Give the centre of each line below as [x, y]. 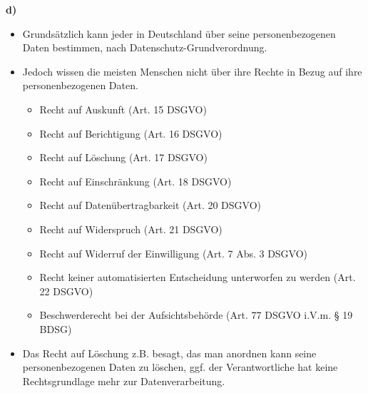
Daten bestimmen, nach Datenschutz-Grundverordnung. [145, 47]
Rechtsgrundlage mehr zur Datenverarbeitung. [124, 381]
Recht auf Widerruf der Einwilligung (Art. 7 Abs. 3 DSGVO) [174, 253]
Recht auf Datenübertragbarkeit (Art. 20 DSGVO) [150, 205]
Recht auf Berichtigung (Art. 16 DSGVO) [131, 133]
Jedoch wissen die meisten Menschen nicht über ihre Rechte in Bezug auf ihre [192, 71]
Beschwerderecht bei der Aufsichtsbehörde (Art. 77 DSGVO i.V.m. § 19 [196, 315]
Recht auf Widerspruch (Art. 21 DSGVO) [131, 229]
